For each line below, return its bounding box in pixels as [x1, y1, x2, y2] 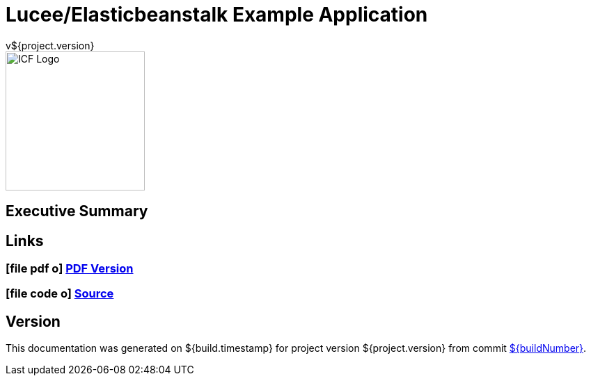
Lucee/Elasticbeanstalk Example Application [6, 3, 428, 26]
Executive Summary [6, 202, 148, 220]
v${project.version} [6, 39, 95, 51]
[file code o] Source [6, 286, 114, 301]
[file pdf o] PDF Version [6, 261, 134, 276]
